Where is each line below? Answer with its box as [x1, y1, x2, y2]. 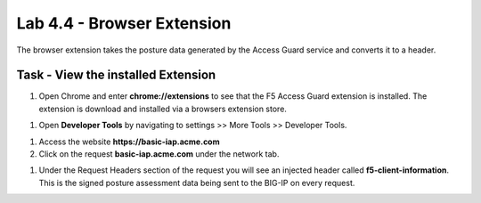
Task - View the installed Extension [16, 68, 216, 83]
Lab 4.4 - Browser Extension [16, 13, 232, 33]
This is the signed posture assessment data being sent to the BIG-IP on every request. [38, 177, 355, 188]
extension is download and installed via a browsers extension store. [38, 103, 287, 114]
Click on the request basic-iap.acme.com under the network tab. [38, 149, 280, 159]
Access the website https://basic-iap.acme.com [38, 136, 220, 147]
